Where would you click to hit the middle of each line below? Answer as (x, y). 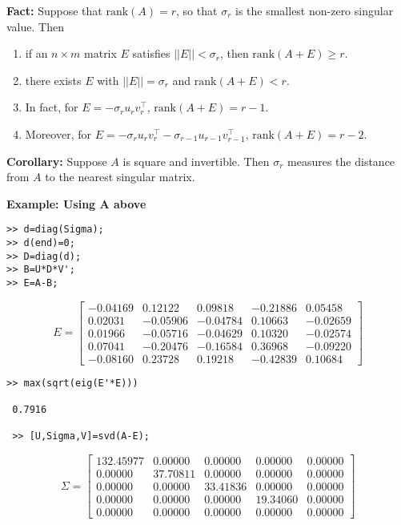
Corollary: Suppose (57, 161)
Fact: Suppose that (54, 10)
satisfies (151, 53)
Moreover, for (58, 133)
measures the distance (341, 161)
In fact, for (52, 107)
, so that (197, 10)
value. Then (35, 26)
